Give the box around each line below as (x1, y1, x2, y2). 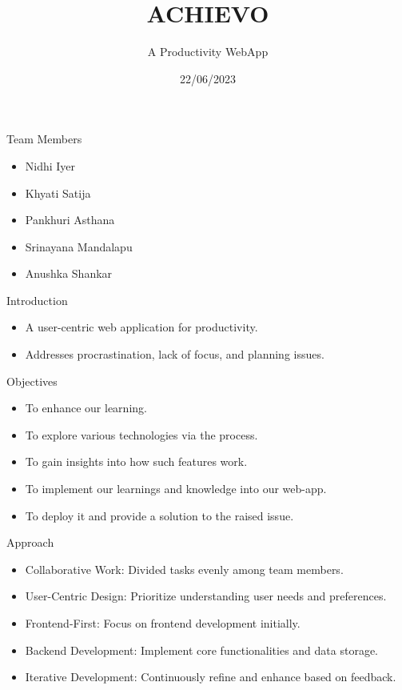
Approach (6, 534, 54, 551)
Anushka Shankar (25, 265, 113, 282)
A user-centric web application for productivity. (25, 319, 258, 335)
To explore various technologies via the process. (25, 426, 258, 443)
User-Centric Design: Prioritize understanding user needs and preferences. (25, 588, 387, 604)
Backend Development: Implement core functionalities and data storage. (25, 641, 379, 658)
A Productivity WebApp (147, 43, 269, 60)
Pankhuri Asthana (25, 211, 115, 228)
